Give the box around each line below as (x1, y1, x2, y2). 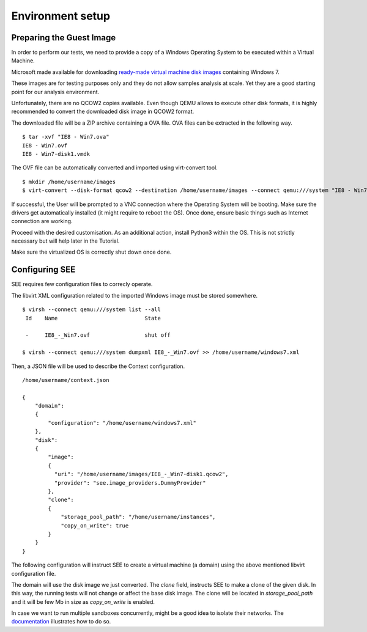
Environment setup (11, 9, 110, 23)
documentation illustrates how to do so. (11, 618, 111, 625)
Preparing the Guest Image (11, 32, 116, 43)
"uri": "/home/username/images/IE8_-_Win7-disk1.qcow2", (54, 471, 229, 478)
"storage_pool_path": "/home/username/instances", (61, 513, 216, 521)
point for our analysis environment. (11, 88, 100, 95)
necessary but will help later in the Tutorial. (11, 237, 120, 244)
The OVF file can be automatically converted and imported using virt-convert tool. (11, 164, 218, 171)
